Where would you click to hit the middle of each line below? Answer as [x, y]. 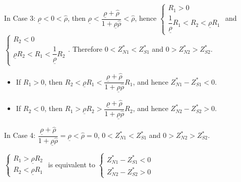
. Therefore [85, 49]
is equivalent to [72, 164]
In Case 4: [20, 135]
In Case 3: [20, 18]
